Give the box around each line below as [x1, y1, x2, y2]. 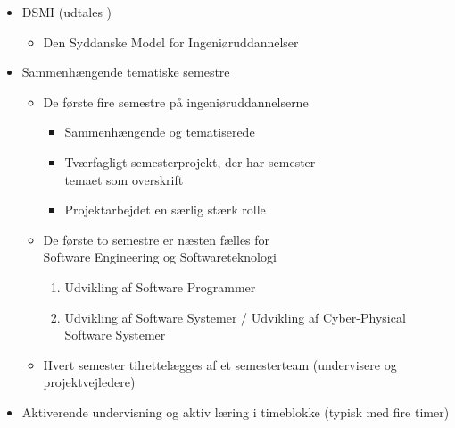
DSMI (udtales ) [21, 3, 112, 21]
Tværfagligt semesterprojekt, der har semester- [64, 152, 319, 171]
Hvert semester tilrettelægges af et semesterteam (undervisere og [43, 355, 397, 373]
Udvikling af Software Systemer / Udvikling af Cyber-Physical [64, 307, 406, 326]
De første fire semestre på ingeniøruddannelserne [43, 92, 309, 111]
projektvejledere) [43, 373, 136, 391]
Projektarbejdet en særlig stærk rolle [64, 200, 266, 219]
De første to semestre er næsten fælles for [43, 230, 270, 248]
